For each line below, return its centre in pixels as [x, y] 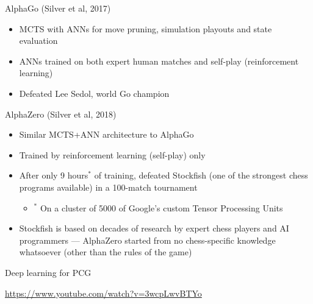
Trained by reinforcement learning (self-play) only [112, 154]
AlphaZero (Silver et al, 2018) [61, 114]
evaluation [38, 41]
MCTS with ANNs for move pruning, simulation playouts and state [146, 28]
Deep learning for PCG [48, 272]
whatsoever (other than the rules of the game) [106, 252]
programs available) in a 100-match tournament [108, 187]
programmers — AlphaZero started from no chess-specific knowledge [147, 240]
